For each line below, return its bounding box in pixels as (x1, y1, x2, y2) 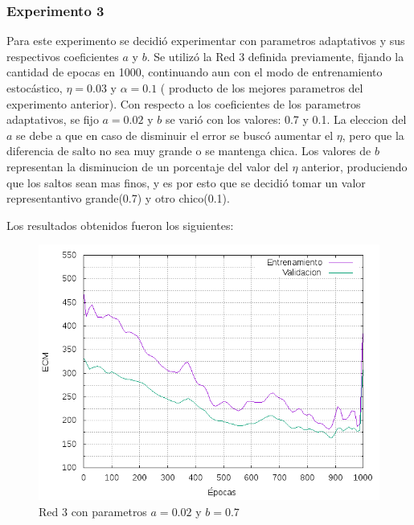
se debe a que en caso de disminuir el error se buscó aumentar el (16, 126, 334, 143)
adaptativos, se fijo (6, 111, 99, 128)
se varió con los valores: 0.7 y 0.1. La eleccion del (165, 111, 407, 128)
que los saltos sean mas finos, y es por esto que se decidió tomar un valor (6, 174, 366, 191)
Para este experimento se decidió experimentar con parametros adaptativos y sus (6, 32, 405, 49)
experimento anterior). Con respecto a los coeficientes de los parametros (6, 95, 361, 112)
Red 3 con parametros (39, 502, 147, 519)
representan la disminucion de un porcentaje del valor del (6, 158, 289, 174)
